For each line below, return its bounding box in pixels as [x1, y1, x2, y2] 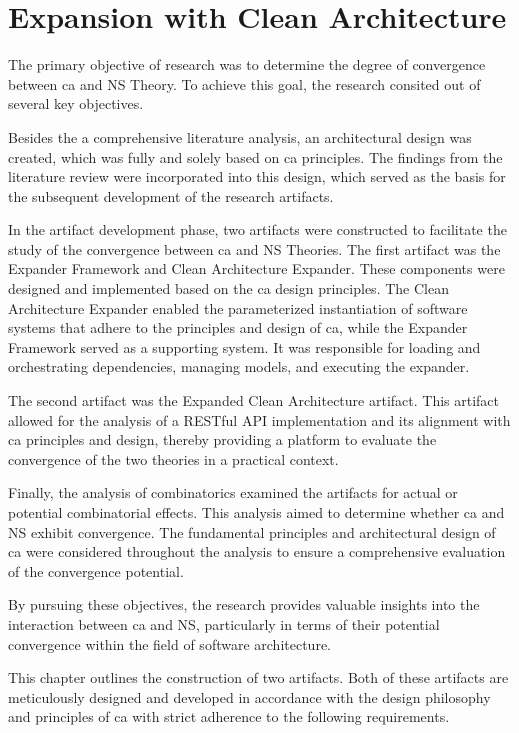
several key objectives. [8, 93, 144, 114]
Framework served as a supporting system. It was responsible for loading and [8, 336, 481, 357]
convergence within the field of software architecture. [8, 633, 331, 654]
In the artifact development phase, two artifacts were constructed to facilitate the [8, 219, 507, 240]
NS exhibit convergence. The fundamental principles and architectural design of [8, 521, 496, 542]
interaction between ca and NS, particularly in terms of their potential [8, 613, 440, 634]
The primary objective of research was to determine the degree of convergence [8, 54, 486, 75]
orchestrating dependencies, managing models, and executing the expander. [8, 356, 470, 377]
